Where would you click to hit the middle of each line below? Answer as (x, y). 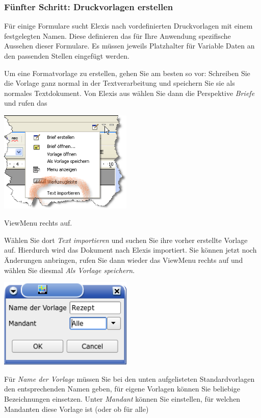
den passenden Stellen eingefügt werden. (67, 56)
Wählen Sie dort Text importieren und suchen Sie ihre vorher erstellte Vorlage (126, 240)
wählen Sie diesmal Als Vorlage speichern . (70, 270)
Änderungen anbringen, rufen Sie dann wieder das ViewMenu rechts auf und (124, 260)
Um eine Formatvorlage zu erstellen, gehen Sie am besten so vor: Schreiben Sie (127, 73)
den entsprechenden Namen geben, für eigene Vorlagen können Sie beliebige (122, 389)
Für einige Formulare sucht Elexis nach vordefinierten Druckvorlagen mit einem (128, 26)
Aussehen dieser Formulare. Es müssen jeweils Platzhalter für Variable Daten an (129, 46)
